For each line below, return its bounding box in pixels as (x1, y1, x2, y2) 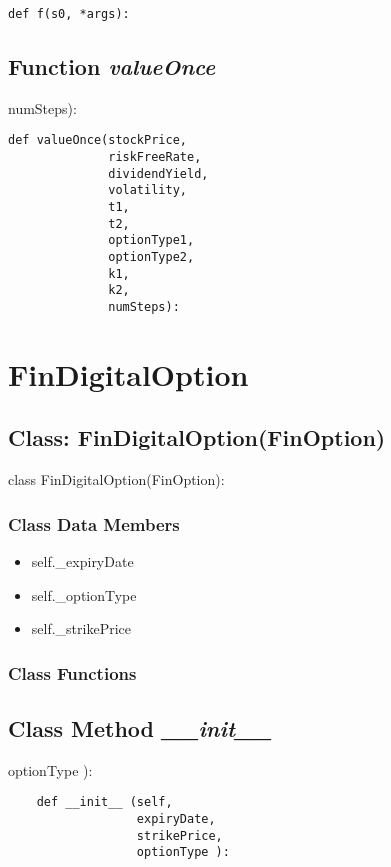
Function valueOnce (8, 51, 216, 82)
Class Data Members (8, 511, 180, 536)
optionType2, (108, 250, 195, 265)
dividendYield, (108, 166, 209, 181)
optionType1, (108, 233, 195, 248)
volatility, (108, 183, 187, 198)
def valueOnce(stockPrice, (8, 133, 187, 148)
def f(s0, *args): (8, 7, 130, 21)
